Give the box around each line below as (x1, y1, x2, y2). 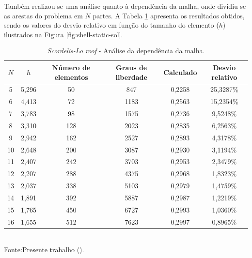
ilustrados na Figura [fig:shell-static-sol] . (4, 29, 123, 39)
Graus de (116, 62, 147, 72)
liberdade (115, 72, 147, 82)
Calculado (163, 67, 197, 77)
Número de (52, 62, 91, 72)
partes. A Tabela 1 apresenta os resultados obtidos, (93, 10, 245, 20)
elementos (54, 72, 88, 82)
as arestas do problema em (4, 10, 83, 20)
